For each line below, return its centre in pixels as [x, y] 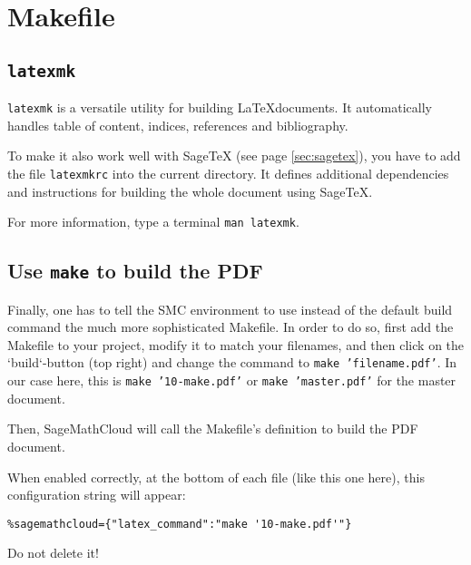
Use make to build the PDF [135, 271]
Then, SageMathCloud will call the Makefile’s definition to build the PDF [213, 429]
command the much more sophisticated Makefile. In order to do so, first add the [231, 327]
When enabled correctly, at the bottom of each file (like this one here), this [216, 477]
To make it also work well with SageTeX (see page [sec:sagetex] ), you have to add [234, 156]
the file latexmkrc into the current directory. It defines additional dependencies [228, 173]
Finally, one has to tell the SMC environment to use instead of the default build [230, 309]
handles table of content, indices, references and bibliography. [178, 125]
